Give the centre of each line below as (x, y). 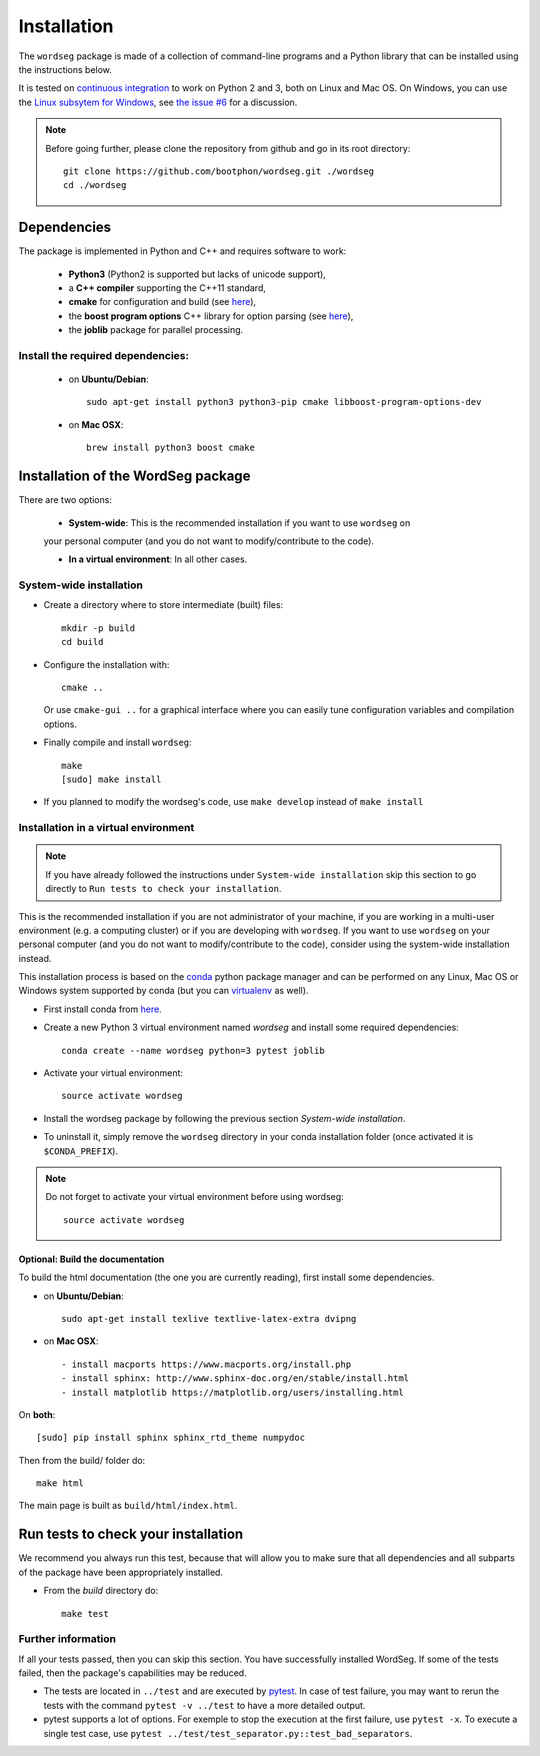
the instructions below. (65, 69)
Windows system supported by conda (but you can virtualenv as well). (163, 991)
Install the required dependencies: (104, 355)
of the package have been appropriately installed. (121, 1572)
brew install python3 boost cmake (170, 448)
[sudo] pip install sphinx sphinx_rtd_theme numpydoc (170, 1438)
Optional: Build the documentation (91, 1259)
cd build (82, 642)
